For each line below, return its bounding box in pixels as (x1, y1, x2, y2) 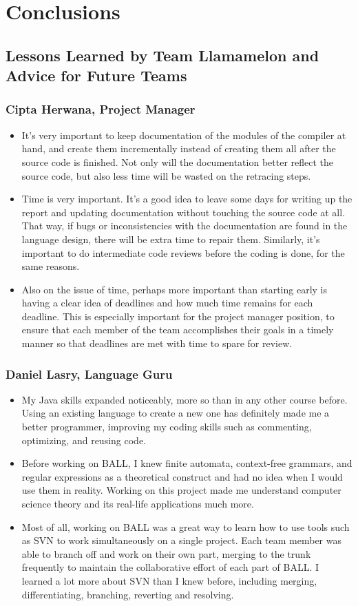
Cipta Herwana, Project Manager (6, 101, 196, 118)
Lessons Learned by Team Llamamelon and (6, 44, 319, 65)
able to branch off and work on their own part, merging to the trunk (21, 546, 311, 561)
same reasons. (21, 259, 80, 273)
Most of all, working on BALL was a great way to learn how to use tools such (21, 519, 350, 534)
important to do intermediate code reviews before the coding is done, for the (21, 245, 345, 260)
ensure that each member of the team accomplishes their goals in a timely (21, 322, 334, 337)
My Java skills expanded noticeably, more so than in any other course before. (21, 392, 348, 406)
